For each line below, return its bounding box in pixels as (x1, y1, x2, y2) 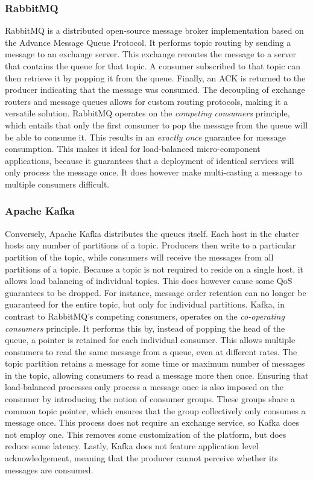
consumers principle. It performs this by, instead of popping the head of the (5, 321, 285, 334)
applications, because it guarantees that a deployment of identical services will (5, 154, 294, 166)
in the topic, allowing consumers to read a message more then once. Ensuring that (5, 368, 309, 381)
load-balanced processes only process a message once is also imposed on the (5, 381, 283, 393)
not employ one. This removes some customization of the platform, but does (5, 428, 286, 440)
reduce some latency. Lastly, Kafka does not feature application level (5, 440, 259, 452)
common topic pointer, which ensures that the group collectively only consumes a (5, 404, 306, 417)
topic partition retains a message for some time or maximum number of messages (5, 357, 305, 370)
